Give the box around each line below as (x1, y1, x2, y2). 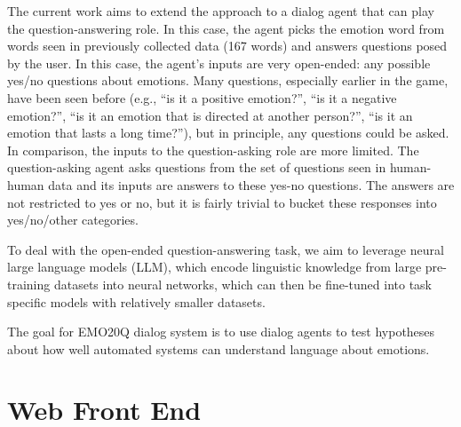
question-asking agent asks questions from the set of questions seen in (7, 158, 386, 177)
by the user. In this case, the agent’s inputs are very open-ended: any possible (7, 53, 431, 72)
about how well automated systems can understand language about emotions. (7, 339, 430, 358)
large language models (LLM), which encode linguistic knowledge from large (7, 257, 422, 276)
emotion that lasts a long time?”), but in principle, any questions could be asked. (7, 123, 449, 142)
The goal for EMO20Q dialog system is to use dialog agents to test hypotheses (7, 322, 435, 341)
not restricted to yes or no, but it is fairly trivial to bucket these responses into (7, 193, 437, 211)
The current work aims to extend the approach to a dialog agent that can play (7, 2, 434, 20)
